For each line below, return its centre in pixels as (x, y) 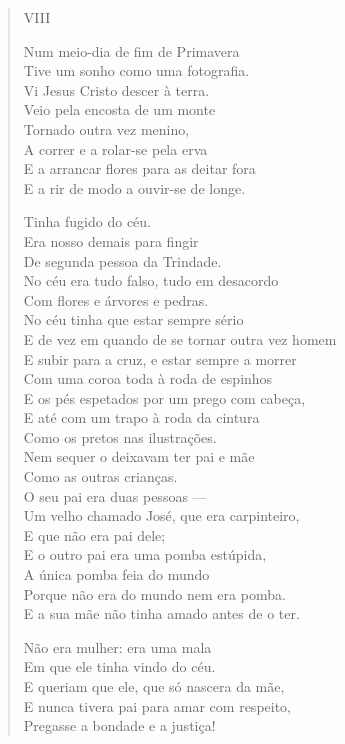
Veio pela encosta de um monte (119, 109)
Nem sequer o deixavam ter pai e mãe (139, 456)
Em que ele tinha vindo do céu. (119, 666)
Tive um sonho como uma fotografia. (136, 70)
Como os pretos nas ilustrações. (120, 436)
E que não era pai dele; (94, 534)
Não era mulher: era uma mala (117, 646)
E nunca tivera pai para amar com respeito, (157, 705)
